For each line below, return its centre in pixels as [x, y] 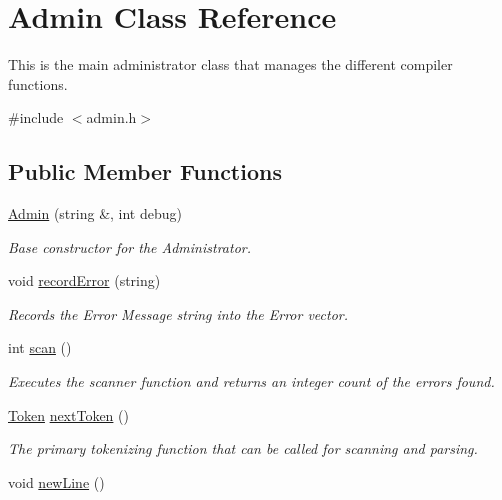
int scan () [40, 347]
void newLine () [56, 481]
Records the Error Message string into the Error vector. [178, 313]
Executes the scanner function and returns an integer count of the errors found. [251, 381]
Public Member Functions [145, 171]
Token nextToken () [68, 414]
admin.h [111, 117]
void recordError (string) [84, 280]
